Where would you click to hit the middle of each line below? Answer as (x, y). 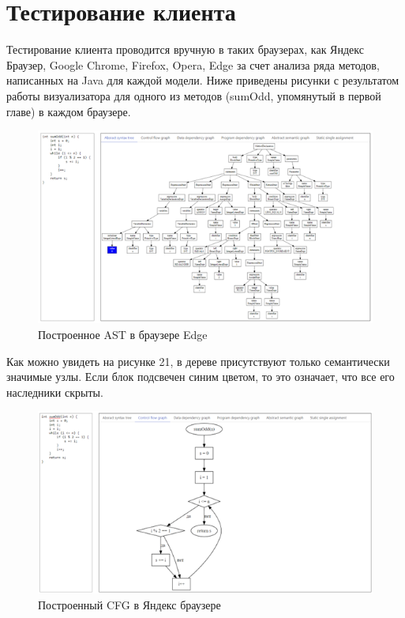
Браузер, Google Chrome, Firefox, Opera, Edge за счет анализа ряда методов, (193, 64)
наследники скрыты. (55, 392)
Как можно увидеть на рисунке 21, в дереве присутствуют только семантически (198, 361)
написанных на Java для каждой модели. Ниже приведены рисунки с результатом (203, 80)
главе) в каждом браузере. (69, 111)
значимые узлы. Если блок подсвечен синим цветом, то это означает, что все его (201, 377)
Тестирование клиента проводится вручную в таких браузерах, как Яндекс (185, 49)
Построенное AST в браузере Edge (123, 335)
